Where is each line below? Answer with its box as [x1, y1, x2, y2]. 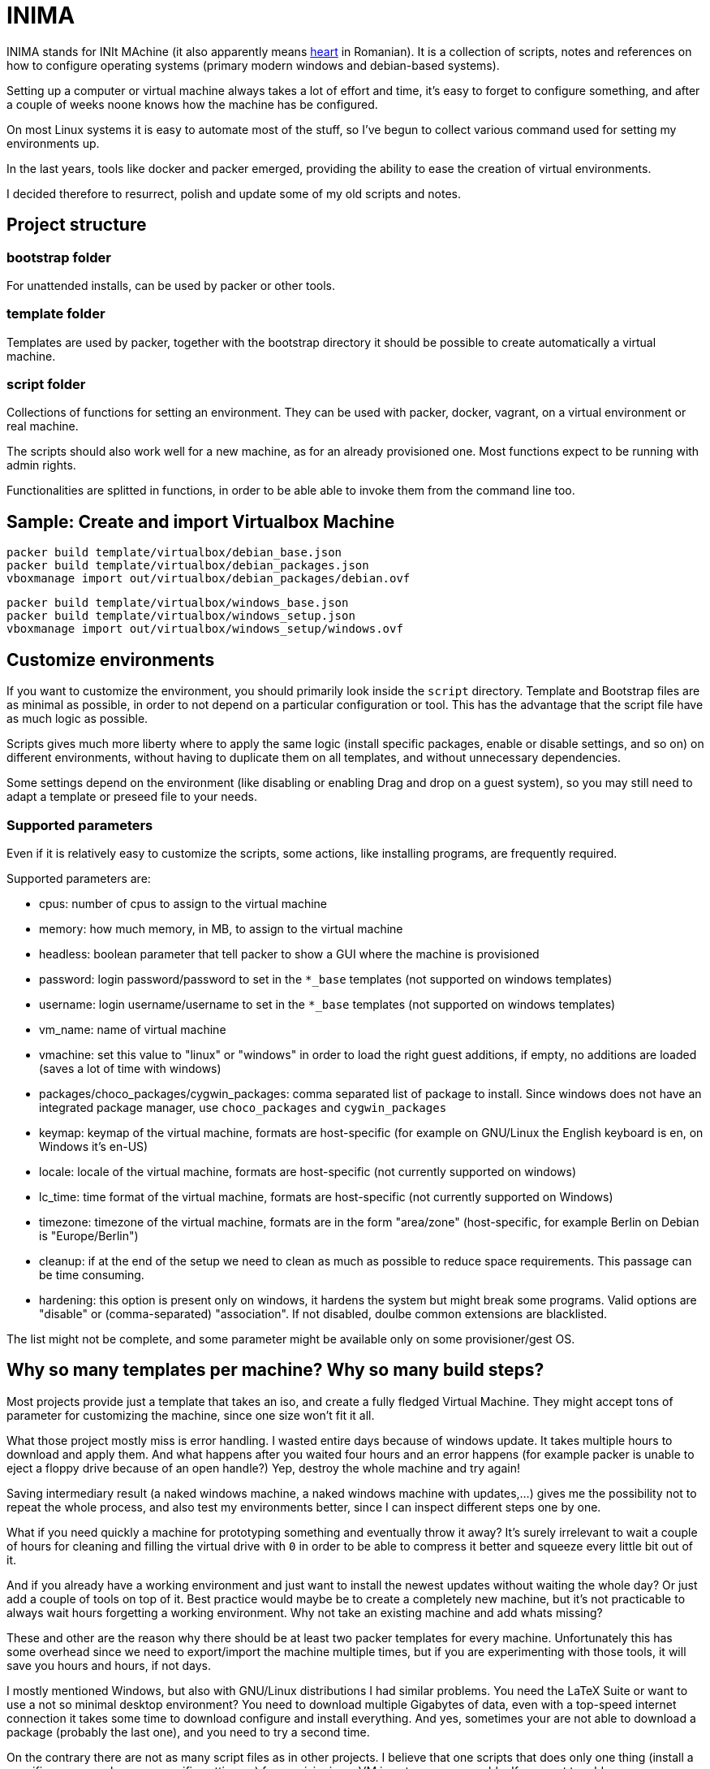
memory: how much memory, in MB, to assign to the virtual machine [39, 921, 403, 936]
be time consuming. [39, 1267, 144, 1282]
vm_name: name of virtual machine [39, 1022, 226, 1036]
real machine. [6, 419, 79, 434]
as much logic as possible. [6, 711, 148, 726]
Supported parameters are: [6, 871, 151, 885]
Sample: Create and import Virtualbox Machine [6, 511, 395, 532]
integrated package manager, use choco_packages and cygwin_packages [39, 1100, 447, 1114]
